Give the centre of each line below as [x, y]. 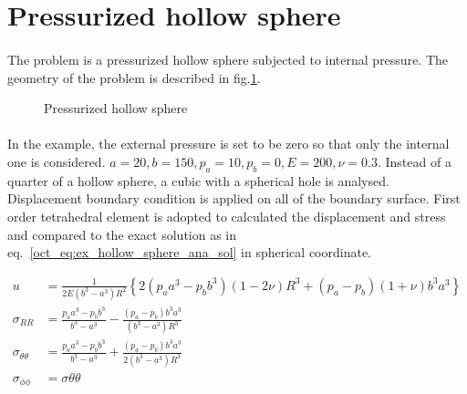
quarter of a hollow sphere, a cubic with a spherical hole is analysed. [198, 180]
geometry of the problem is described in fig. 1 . [134, 77]
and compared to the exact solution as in [122, 234]
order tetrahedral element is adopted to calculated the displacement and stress [227, 216]
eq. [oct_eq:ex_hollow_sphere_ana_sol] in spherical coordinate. [189, 252]
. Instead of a [414, 161]
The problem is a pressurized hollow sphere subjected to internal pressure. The [228, 59]
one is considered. [57, 161]
